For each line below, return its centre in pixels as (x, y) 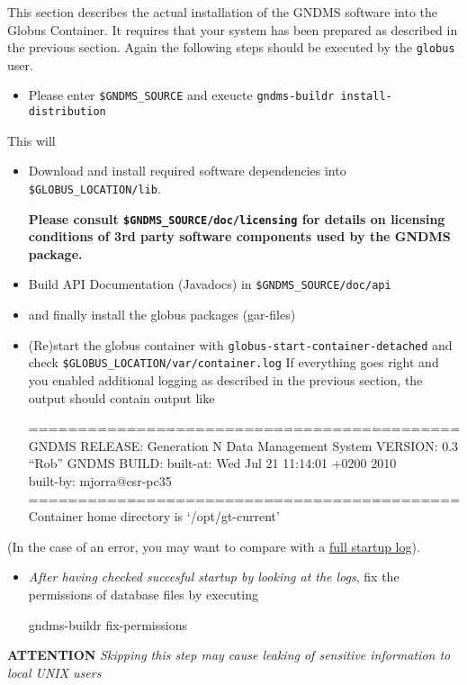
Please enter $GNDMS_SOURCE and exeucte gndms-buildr (181, 95)
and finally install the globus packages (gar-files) (162, 315)
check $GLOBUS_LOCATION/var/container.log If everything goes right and (233, 362)
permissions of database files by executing (143, 594)
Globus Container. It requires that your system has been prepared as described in (233, 29)
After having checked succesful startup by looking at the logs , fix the (214, 577)
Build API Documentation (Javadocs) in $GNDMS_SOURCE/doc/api (210, 284)
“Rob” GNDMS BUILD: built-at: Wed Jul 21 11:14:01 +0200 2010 (212, 463)
